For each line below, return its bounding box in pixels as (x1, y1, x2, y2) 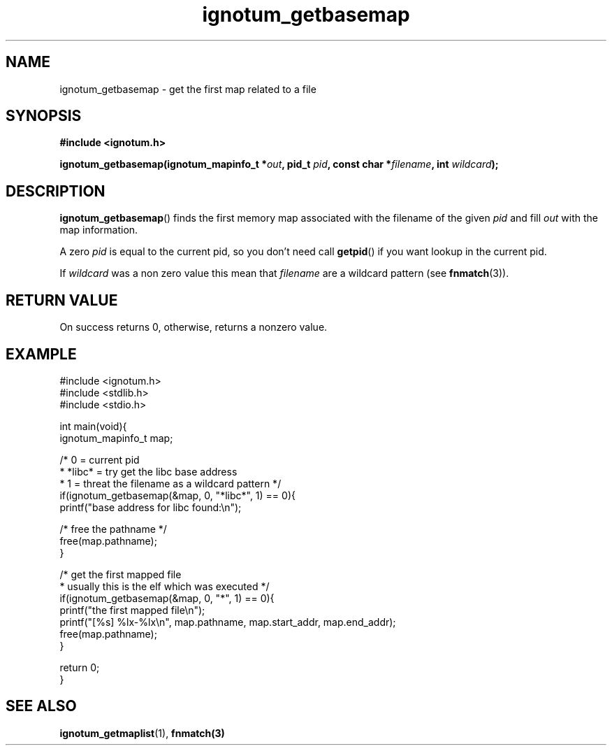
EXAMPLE (6, 345, 77, 363)
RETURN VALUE (6, 291, 118, 309)
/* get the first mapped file (59, 568, 182, 580)
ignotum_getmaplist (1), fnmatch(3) (59, 727, 225, 739)
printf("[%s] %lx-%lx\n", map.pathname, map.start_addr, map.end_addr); (59, 615, 396, 628)
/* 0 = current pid (59, 453, 140, 466)
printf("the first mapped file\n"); (59, 603, 205, 616)
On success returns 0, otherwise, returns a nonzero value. (59, 321, 328, 334)
